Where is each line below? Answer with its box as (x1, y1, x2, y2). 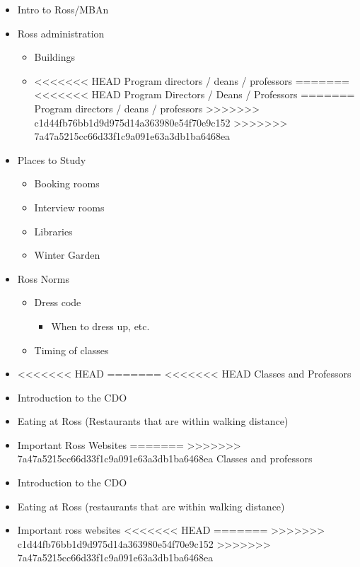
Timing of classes (34, 342, 109, 357)
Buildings (34, 49, 76, 64)
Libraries (34, 223, 73, 238)
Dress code (34, 295, 81, 310)
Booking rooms (34, 176, 100, 191)
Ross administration (17, 25, 105, 40)
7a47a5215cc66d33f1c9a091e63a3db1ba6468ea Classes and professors (17, 451, 313, 466)
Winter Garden (34, 247, 100, 262)
